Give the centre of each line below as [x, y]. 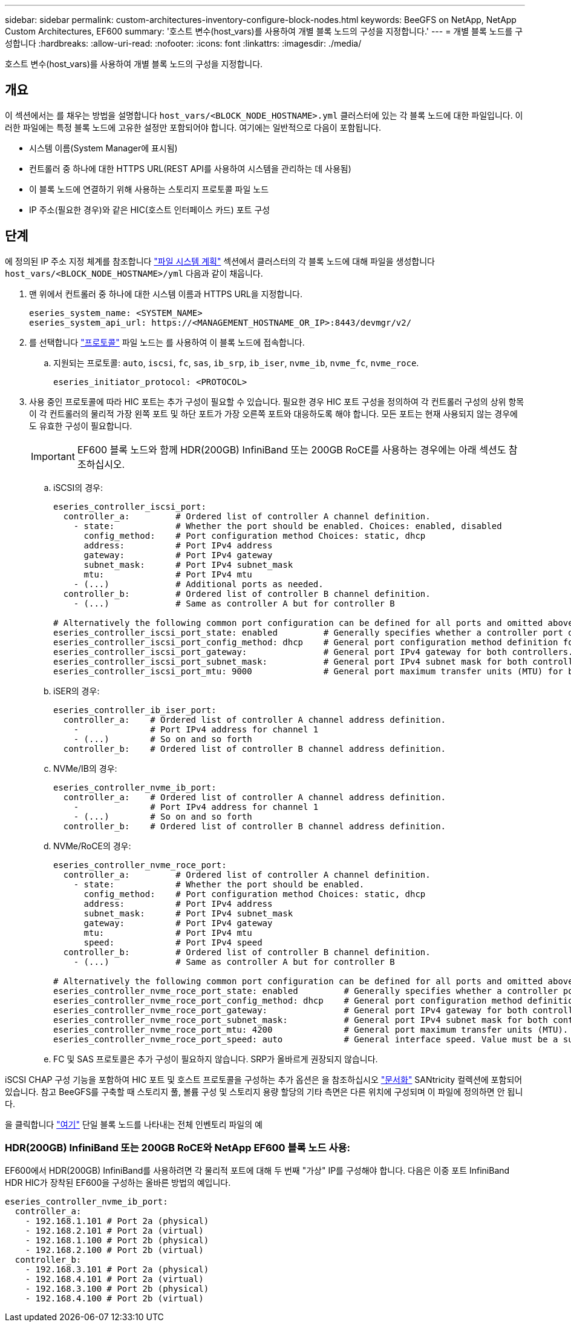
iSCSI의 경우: [78, 487]
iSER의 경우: [77, 691]
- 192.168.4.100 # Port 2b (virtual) [114, 1299]
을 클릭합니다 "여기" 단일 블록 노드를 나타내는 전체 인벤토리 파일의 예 [134, 1124]
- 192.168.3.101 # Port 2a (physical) [117, 1270]
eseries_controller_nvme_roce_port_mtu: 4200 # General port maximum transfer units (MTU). [311, 1029]
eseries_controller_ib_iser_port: [135, 710]
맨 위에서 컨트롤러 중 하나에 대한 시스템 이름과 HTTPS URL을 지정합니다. [166, 294]
